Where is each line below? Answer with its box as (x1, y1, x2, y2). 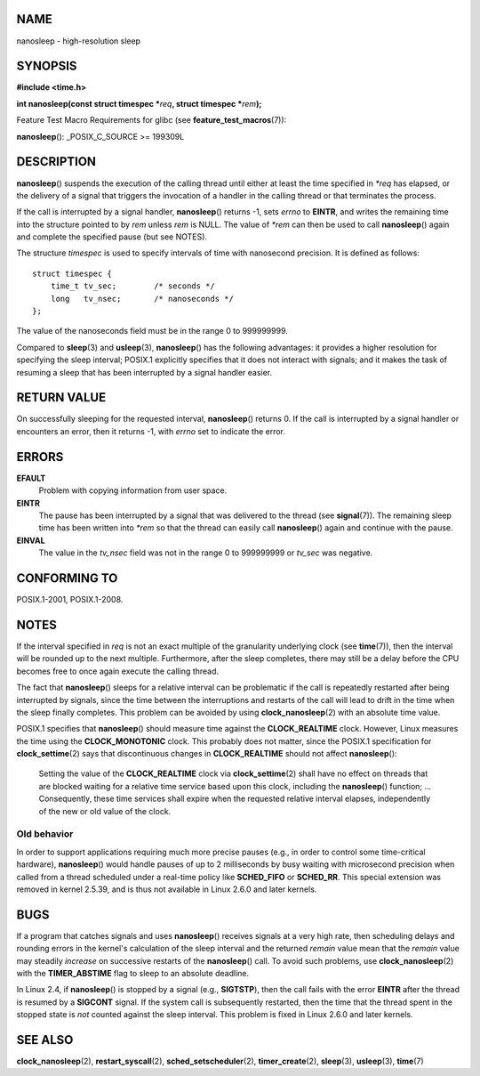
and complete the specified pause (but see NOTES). (16, 231, 208, 242)
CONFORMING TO (16, 570, 118, 586)
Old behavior (16, 828, 74, 840)
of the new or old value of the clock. (38, 805, 172, 816)
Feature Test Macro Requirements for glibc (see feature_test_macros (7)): (16, 115, 287, 125)
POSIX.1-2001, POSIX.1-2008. (16, 595, 124, 605)
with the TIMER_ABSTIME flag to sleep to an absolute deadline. (16, 968, 250, 979)
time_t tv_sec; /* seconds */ (50, 281, 215, 291)
